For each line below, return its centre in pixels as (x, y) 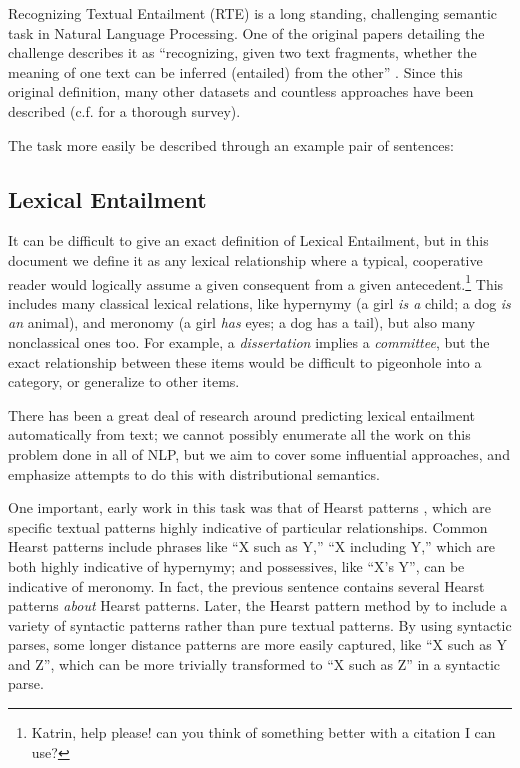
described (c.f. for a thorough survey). (124, 110)
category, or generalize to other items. (124, 381)
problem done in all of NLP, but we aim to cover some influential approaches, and (259, 453)
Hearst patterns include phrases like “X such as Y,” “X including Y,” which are (252, 546)
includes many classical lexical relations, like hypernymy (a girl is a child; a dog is (259, 302)
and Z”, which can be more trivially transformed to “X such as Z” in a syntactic (254, 663)
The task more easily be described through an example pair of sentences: (231, 144)
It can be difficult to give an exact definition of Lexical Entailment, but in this (248, 240)
